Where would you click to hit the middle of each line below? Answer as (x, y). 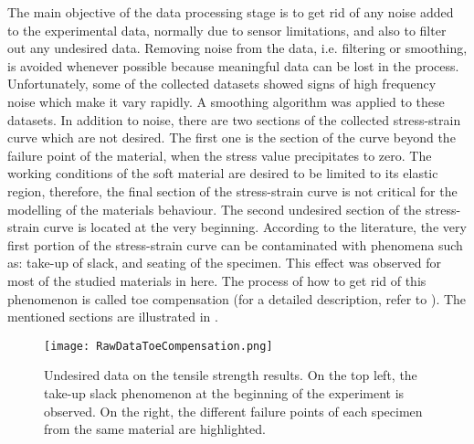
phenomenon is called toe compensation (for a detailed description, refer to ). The (237, 298)
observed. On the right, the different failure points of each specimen (233, 411)
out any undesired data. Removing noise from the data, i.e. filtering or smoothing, (237, 48)
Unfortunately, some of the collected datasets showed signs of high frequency (222, 84)
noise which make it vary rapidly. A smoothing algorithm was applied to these (226, 101)
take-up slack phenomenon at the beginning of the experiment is (224, 392)
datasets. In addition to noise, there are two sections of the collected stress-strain (234, 119)
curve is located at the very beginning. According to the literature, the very (255, 227)
